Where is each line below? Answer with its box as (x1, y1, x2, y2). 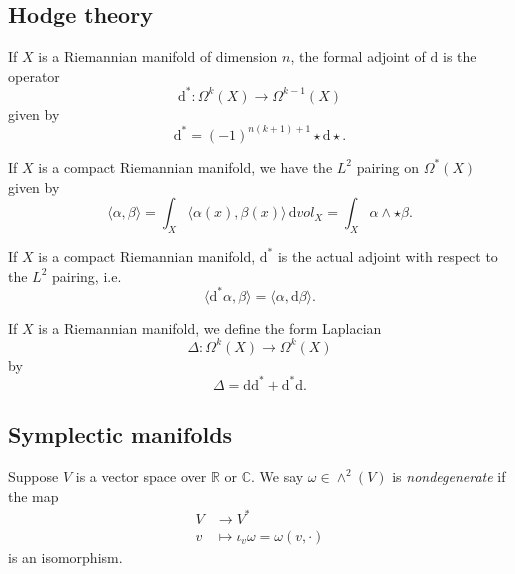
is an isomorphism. (8, 546, 123, 567)
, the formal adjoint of (290, 46, 426, 67)
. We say (251, 465, 304, 486)
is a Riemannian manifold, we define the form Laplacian (38, 317, 382, 338)
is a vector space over (75, 465, 207, 486)
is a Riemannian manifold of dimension (38, 46, 278, 67)
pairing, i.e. (52, 265, 122, 286)
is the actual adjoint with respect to (277, 245, 498, 266)
